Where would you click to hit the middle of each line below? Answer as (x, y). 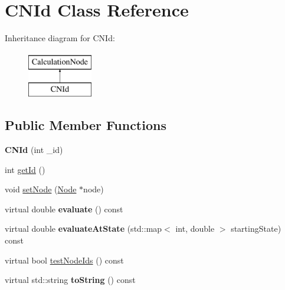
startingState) (256, 229)
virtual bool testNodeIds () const (64, 260)
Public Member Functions (86, 125)
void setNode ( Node (41, 189)
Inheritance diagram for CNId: (60, 38)
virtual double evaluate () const (64, 209)
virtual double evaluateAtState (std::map (83, 229)
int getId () (25, 169)
